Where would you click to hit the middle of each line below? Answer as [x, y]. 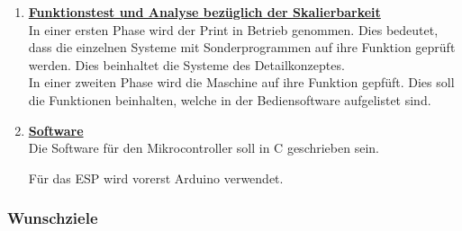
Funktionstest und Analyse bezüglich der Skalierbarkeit [204, 12]
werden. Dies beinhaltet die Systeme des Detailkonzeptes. [186, 64]
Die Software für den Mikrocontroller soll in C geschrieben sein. [204, 148]
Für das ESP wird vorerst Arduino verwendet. [156, 178]
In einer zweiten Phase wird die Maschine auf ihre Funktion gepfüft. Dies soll [241, 82]
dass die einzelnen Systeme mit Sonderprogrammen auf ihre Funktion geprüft [242, 47]
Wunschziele [53, 218]
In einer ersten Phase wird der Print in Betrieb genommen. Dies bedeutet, [233, 29]
